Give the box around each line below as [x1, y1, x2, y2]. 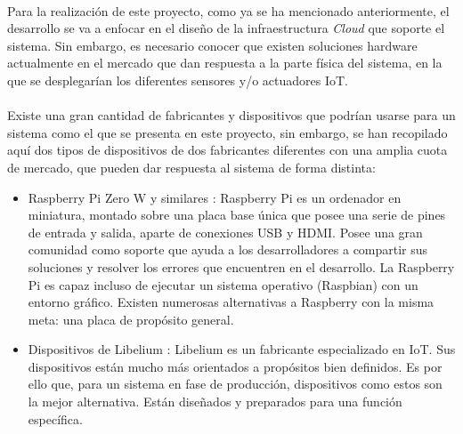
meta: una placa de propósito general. [28, 309, 234, 328]
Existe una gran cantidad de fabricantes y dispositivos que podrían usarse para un [7, 106, 456, 125]
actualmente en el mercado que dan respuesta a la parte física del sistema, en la [7, 53, 443, 72]
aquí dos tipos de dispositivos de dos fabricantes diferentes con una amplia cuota [7, 141, 448, 159]
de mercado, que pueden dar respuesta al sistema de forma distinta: [7, 157, 376, 176]
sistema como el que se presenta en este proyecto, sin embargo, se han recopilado [7, 123, 448, 141]
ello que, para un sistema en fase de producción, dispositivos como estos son [28, 374, 443, 393]
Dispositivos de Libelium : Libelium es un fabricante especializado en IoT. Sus [28, 340, 456, 358]
